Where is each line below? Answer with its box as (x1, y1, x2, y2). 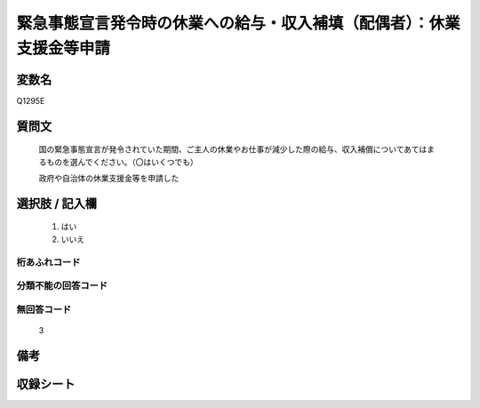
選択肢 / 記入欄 (16, 196, 98, 211)
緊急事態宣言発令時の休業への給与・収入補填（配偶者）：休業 (16, 13, 461, 33)
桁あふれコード (16, 256, 81, 268)
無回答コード (16, 303, 72, 316)
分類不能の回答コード (16, 280, 108, 292)
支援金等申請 (16, 38, 111, 58)
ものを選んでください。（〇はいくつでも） (45, 156, 199, 167)
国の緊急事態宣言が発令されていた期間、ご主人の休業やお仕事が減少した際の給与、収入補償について (38, 144, 404, 155)
